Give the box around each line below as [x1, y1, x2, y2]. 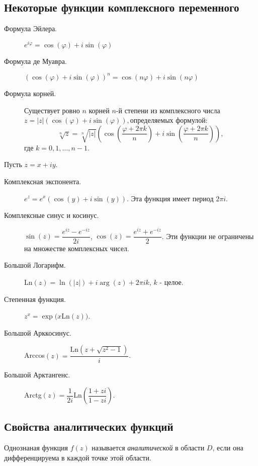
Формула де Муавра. [4, 55, 67, 66]
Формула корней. [4, 88, 56, 98]
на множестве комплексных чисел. [24, 243, 129, 253]
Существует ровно [24, 105, 80, 115]
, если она [212, 442, 243, 453]
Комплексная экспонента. [4, 176, 81, 186]
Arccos [24, 350, 45, 360]
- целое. [159, 277, 184, 287]
